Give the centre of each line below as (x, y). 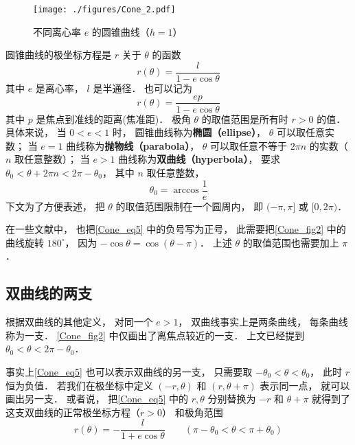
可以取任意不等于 (249, 145)
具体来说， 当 (36, 132)
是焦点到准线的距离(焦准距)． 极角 (113, 118)
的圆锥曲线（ (121, 31)
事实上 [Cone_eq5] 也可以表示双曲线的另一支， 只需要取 (129, 371)
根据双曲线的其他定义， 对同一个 (79, 322)
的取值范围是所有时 (245, 118)
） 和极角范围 (192, 412)
